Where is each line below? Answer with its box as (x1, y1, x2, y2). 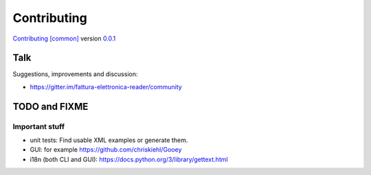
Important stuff (12, 121, 65, 131)
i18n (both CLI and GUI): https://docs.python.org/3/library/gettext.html (30, 155, 228, 163)
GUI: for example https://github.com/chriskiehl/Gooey (30, 145, 182, 154)
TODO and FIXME (12, 100, 89, 113)
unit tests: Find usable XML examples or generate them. (30, 136, 188, 144)
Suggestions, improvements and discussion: (12, 70, 138, 78)
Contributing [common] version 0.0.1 (12, 34, 116, 43)
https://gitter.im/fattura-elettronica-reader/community (30, 82, 182, 91)
